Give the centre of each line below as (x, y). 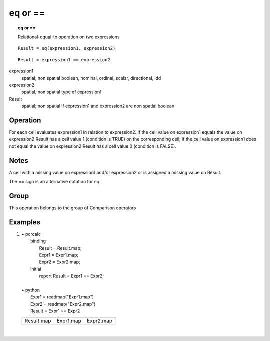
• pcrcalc (31, 234)
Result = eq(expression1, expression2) (67, 48)
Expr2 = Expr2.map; (60, 262)
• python (31, 290)
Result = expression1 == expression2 (64, 60)
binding (38, 241)
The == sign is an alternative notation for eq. (55, 182)
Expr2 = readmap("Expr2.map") (63, 304)
